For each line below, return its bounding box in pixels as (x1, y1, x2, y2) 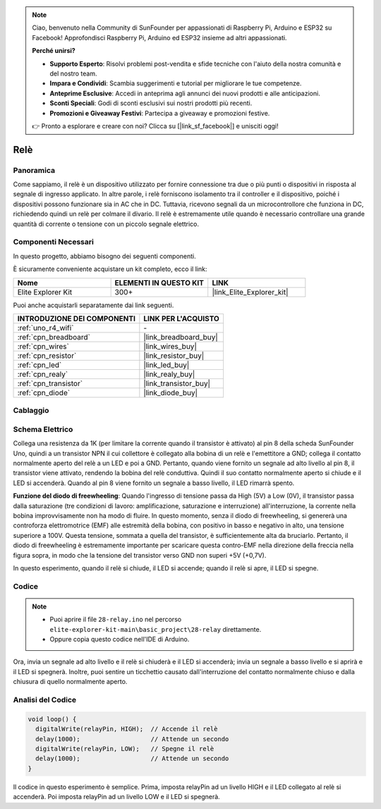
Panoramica (13, 165, 56, 175)
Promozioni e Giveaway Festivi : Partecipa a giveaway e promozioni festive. (49, 109, 270, 117)
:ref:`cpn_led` (17, 360, 62, 370)
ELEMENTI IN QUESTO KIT (114, 277, 205, 287)
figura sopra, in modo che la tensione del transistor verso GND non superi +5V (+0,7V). (13, 551, 267, 559)
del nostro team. (49, 69, 97, 78)
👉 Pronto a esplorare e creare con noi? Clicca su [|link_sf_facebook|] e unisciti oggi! (32, 121, 279, 130)
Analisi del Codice (13, 695, 77, 705)
